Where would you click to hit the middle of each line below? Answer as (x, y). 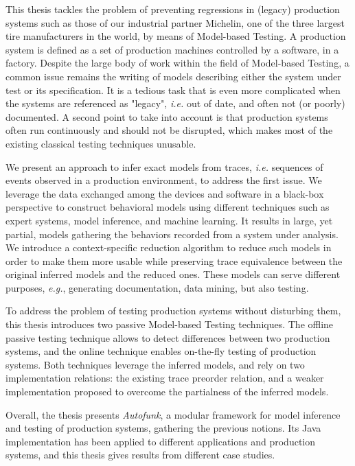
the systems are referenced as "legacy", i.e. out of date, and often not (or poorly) (175, 103)
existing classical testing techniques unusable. (101, 143)
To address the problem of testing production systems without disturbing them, (173, 311)
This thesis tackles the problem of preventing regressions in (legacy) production (173, 9)
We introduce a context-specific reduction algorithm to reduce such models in (169, 247)
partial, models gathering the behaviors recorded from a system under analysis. (172, 234)
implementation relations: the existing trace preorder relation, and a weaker (165, 378)
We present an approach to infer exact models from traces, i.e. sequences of (164, 166)
